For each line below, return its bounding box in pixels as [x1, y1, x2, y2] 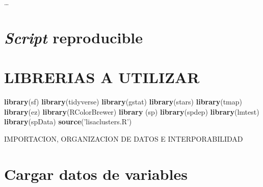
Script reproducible [4, 26, 143, 48]
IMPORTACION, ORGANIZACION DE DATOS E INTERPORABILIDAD [4, 133, 243, 144]
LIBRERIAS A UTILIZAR [4, 67, 200, 88]
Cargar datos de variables [4, 163, 188, 184]
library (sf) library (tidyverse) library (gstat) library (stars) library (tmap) [4, 96, 242, 107]
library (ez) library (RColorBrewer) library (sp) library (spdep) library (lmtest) [4, 106, 259, 117]
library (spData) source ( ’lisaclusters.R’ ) [4, 116, 132, 127]
